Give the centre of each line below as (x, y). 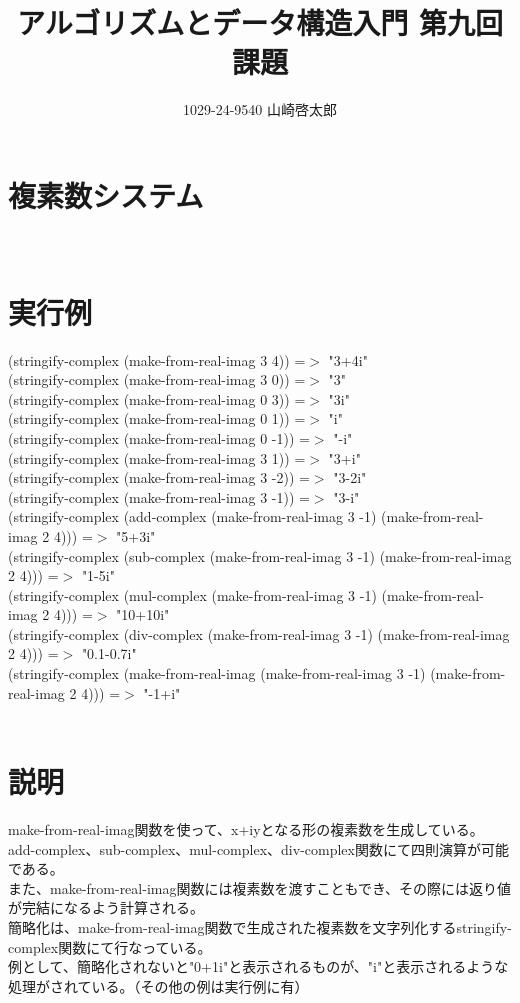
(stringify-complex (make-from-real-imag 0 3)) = (157, 398)
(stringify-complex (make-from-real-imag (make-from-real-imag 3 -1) (217, 673)
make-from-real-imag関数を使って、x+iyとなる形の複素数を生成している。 (246, 828)
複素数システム (106, 194)
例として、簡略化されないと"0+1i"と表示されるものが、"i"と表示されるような (258, 966)
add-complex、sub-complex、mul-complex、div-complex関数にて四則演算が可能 (258, 848)
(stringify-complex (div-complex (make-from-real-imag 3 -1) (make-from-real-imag (259, 633)
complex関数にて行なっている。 (110, 946)
